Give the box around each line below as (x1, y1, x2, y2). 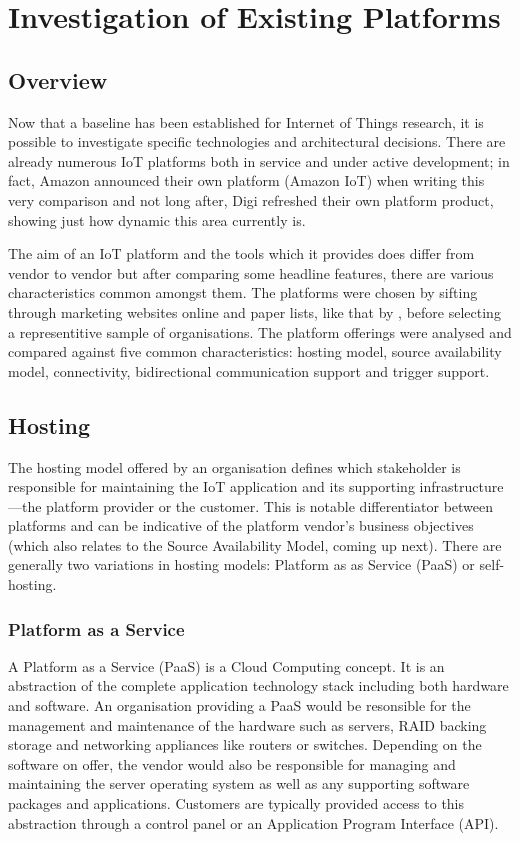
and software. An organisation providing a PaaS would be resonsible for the (8, 695, 471, 716)
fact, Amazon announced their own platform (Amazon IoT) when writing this (8, 170, 485, 191)
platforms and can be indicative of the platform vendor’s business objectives (8, 515, 474, 536)
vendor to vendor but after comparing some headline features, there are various (8, 262, 494, 283)
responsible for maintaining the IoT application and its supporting (8, 476, 415, 497)
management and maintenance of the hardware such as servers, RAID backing (8, 714, 487, 735)
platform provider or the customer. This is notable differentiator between (46, 495, 494, 516)
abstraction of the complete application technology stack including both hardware (8, 675, 509, 696)
